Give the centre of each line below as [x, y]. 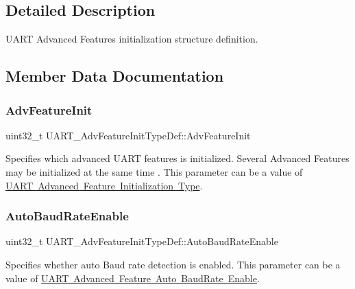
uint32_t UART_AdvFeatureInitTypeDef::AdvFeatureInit [128, 135]
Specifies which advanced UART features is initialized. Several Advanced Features [177, 158]
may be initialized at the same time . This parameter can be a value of [154, 171]
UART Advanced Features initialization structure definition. [132, 39]
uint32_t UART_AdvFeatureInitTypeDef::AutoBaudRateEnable [142, 241]
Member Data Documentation [115, 76]
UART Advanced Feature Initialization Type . [104, 185]
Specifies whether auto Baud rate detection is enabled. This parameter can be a [173, 264]
